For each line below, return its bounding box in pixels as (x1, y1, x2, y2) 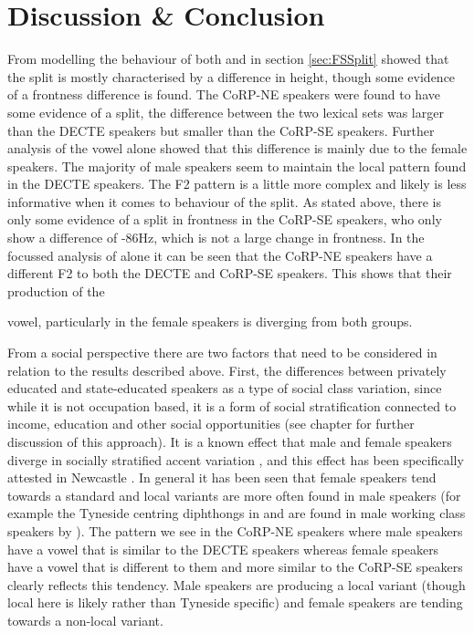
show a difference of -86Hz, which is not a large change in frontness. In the (7, 228, 425, 247)
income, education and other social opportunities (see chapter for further (7, 414, 415, 433)
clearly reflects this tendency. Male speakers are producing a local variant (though (7, 575, 466, 594)
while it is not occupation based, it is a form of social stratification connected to (7, 396, 457, 415)
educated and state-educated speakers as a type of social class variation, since (7, 379, 442, 398)
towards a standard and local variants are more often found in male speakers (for (7, 485, 461, 504)
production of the (7, 281, 105, 300)
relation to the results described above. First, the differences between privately (7, 360, 447, 379)
